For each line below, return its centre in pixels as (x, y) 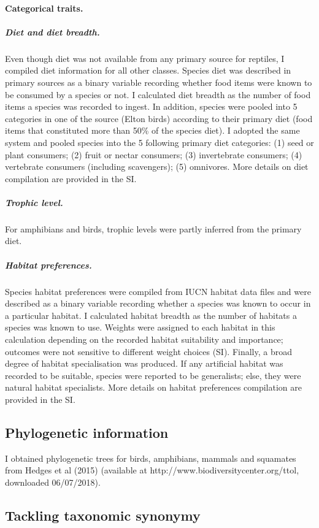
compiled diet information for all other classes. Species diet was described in (148, 70)
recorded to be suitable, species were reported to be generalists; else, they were (153, 375)
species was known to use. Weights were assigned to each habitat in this (140, 327)
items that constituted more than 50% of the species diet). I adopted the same (152, 130)
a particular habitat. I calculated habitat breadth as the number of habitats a (151, 315)
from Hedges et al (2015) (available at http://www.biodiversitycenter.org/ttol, (152, 470)
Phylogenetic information (87, 432)
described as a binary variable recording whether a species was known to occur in (158, 303)
